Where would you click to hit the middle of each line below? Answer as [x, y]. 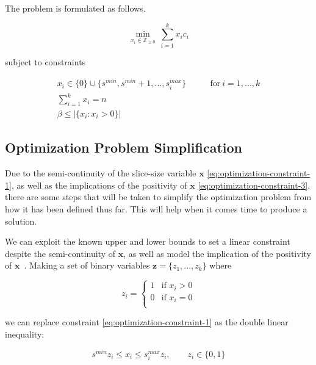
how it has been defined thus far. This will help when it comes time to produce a [156, 208]
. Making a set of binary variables [87, 265]
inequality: [25, 334]
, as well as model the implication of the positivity [217, 253]
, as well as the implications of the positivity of [99, 185]
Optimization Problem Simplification [124, 147]
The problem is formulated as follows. [75, 8]
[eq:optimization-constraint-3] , [254, 185]
